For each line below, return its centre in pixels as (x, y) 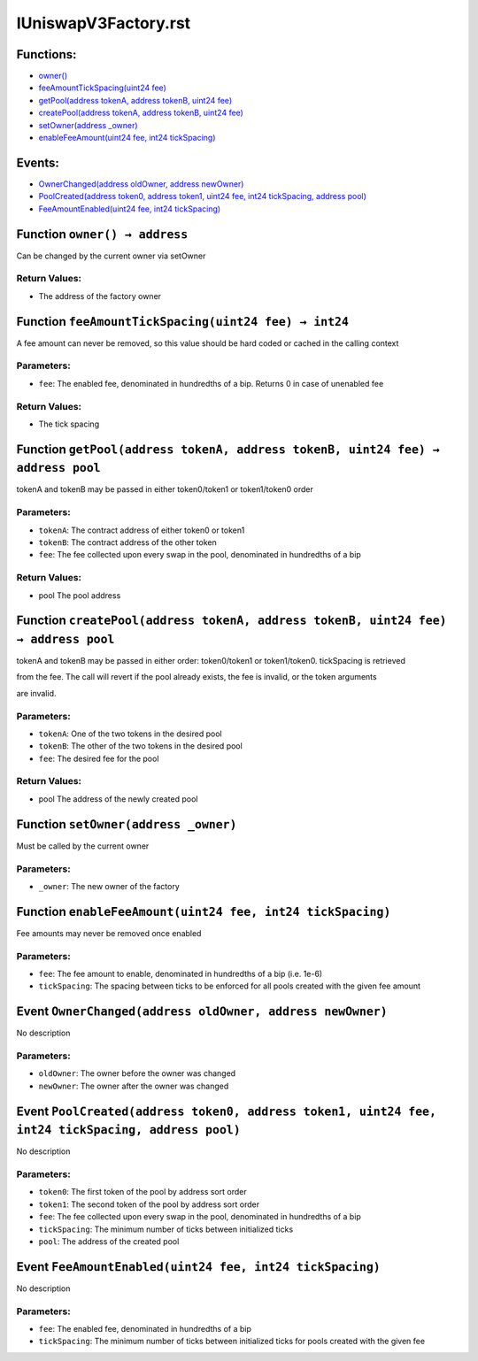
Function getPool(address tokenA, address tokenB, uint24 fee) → (228, 449)
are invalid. (36, 693)
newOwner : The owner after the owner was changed (134, 1086)
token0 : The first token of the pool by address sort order (143, 1192)
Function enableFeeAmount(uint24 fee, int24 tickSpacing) (204, 911)
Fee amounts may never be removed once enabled (109, 933)
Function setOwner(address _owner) (127, 824)
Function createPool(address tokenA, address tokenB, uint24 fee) (231, 621)
